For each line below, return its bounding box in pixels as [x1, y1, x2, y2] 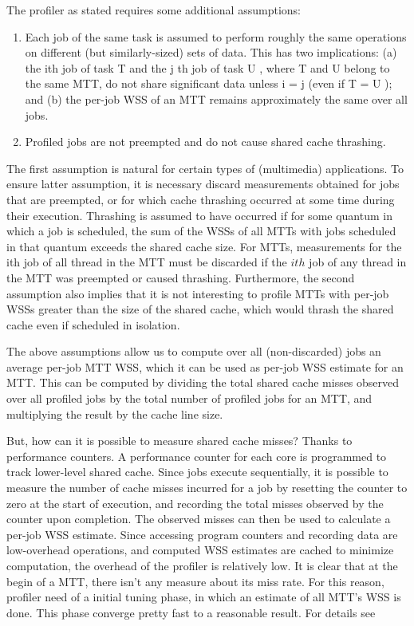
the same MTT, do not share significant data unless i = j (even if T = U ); [25, 75, 392, 92]
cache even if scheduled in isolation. [6, 316, 180, 333]
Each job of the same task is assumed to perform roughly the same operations [25, 28, 407, 45]
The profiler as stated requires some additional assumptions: [6, 2, 301, 18]
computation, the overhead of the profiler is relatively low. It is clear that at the [6, 557, 398, 573]
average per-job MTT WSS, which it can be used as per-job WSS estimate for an [6, 358, 404, 375]
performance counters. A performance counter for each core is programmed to [6, 447, 387, 464]
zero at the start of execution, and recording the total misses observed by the [6, 494, 384, 511]
